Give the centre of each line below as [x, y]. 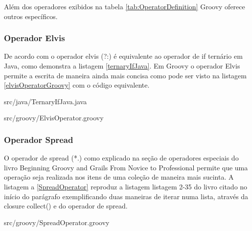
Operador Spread [39, 139]
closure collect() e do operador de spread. [66, 206]
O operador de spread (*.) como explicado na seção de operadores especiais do [121, 158]
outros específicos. [31, 16]
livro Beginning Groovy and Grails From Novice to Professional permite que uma [126, 167]
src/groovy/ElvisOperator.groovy [54, 118]
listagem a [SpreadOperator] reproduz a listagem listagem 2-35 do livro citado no [126, 186]
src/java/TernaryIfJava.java [46, 101]
